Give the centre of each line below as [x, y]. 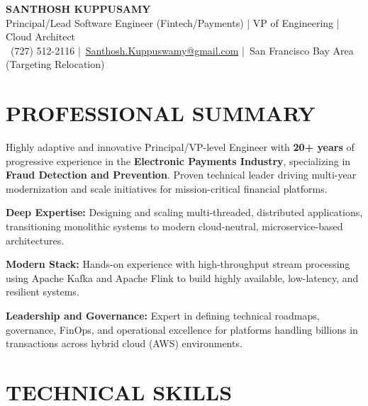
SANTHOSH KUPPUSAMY [78, 9]
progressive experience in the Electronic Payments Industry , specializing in [178, 160]
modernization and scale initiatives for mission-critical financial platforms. [167, 188]
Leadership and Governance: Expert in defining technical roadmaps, [163, 316]
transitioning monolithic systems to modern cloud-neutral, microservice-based [174, 226]
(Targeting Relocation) [55, 64]
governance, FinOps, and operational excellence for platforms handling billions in [182, 329]
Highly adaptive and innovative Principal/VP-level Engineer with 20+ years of [180, 147]
